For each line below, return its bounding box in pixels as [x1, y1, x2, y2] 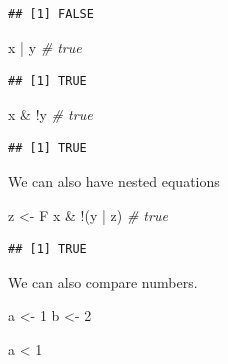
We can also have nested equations [8, 170, 220, 191]
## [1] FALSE [8, 7, 94, 21]
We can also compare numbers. [8, 271, 198, 292]
